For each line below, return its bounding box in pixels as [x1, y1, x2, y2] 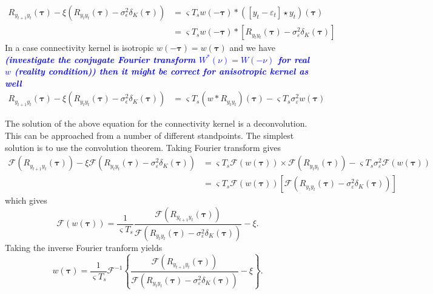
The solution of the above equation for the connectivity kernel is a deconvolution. [5, 117, 307, 130]
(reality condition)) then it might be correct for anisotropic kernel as [14, 65, 309, 78]
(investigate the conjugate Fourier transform [5, 53, 196, 65]
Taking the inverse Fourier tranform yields [5, 241, 163, 253]
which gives [5, 194, 47, 207]
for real [278, 53, 310, 65]
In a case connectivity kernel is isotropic [5, 41, 154, 54]
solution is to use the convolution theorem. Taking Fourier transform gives [5, 141, 281, 153]
